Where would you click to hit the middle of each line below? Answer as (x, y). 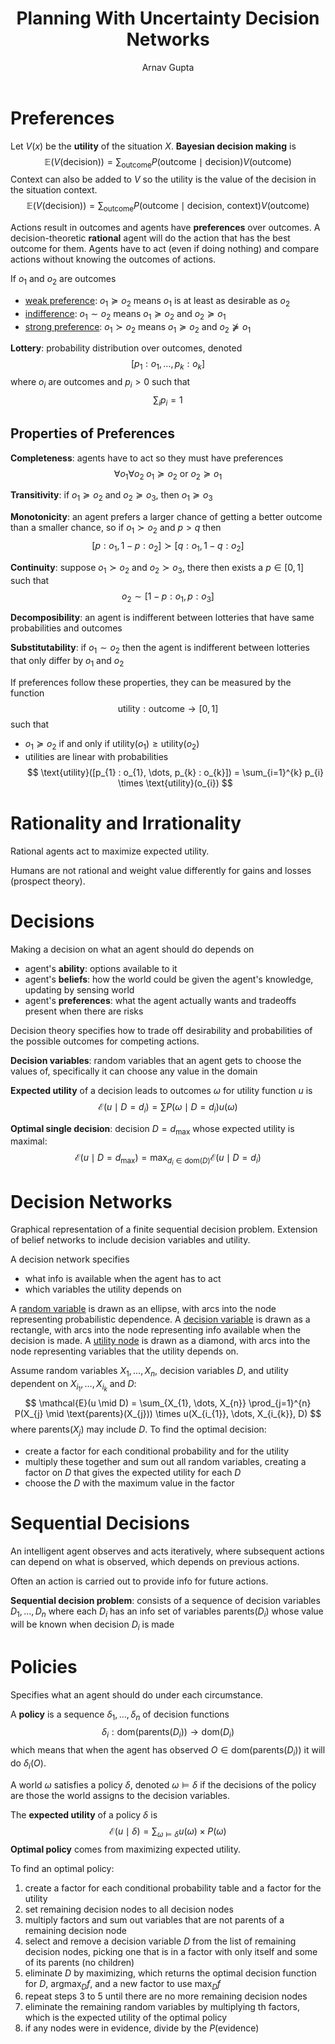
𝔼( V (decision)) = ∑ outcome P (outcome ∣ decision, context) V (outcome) (168, 207)
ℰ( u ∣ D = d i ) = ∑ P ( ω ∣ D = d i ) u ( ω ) (168, 1107)
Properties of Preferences (92, 433)
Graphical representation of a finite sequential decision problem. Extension (164, 1229)
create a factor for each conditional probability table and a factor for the (173, 1888)
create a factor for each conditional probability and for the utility (157, 1451)
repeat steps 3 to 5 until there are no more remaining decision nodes (166, 1996)
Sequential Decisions (100, 1523)
